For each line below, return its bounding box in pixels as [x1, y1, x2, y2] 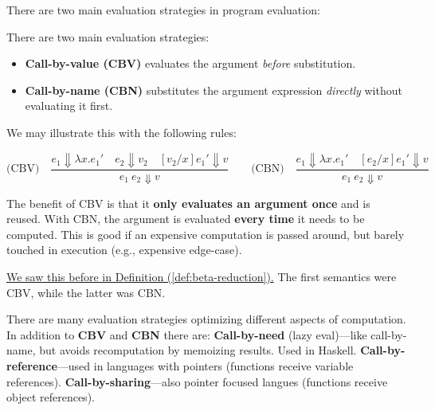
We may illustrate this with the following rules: [6, 123, 237, 140]
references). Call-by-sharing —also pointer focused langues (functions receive [6, 373, 388, 389]
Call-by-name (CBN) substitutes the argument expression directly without [25, 81, 402, 98]
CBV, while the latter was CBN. [6, 284, 166, 300]
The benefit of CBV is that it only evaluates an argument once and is [6, 194, 370, 211]
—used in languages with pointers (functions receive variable [57, 358, 354, 374]
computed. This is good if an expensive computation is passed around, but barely [6, 225, 405, 242]
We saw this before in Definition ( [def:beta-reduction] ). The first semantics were [6, 268, 397, 285]
